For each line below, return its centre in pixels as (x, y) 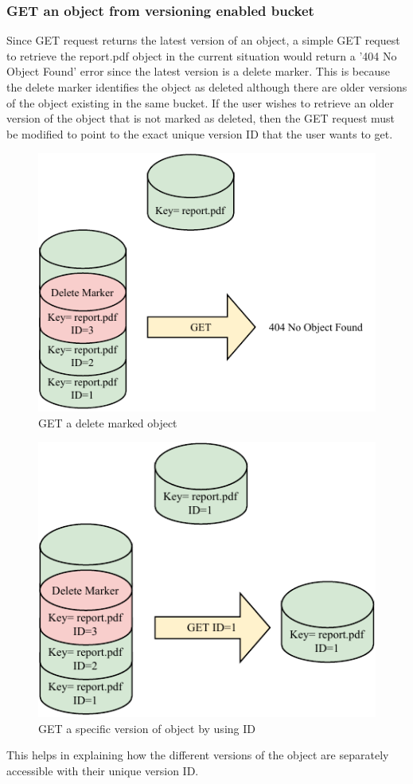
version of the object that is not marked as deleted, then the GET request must (201, 118)
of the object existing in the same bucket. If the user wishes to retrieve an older (200, 102)
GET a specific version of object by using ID (147, 728)
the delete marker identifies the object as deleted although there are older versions (207, 87)
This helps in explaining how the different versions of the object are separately (198, 755)
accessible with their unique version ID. (103, 770)
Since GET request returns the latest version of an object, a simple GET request (203, 40)
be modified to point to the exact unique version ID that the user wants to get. (200, 133)
